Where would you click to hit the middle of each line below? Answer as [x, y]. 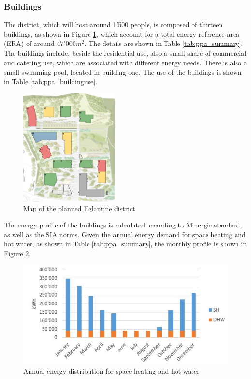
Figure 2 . [17, 253]
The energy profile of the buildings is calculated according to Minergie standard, [123, 225]
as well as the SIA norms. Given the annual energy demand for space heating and [125, 234]
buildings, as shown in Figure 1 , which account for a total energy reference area [122, 34]
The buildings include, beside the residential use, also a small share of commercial [125, 53]
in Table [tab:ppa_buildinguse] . [51, 81]
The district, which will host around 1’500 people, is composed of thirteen [113, 24]
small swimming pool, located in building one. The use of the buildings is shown [123, 72]
